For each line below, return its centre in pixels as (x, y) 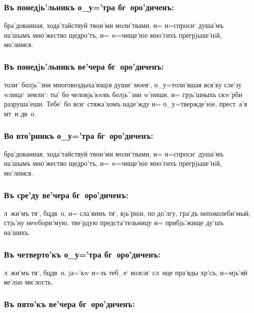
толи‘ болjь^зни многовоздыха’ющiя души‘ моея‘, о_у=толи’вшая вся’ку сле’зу (123, 85)
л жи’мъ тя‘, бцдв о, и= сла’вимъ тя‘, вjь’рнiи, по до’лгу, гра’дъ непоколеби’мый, (127, 213)
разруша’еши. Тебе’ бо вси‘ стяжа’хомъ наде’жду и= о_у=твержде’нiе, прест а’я (126, 104)
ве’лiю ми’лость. (28, 282)
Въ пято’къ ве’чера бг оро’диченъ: (69, 303)
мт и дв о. (20, 113)
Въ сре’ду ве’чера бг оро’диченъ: (66, 195)
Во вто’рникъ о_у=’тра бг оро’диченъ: (79, 135)
